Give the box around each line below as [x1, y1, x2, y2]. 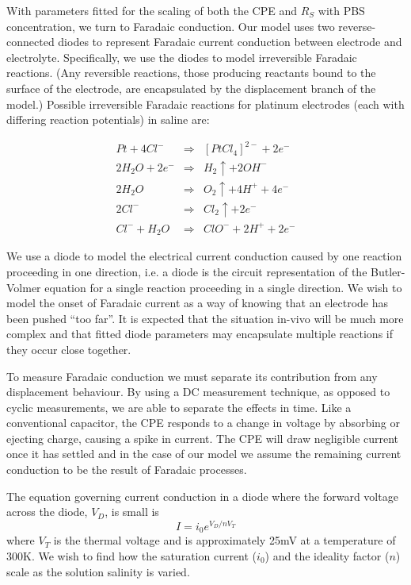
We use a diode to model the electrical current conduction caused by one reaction [6, 248, 402, 264]
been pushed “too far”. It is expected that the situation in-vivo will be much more [6, 310, 404, 326]
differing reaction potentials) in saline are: [6, 111, 210, 128]
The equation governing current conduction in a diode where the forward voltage [6, 487, 398, 504]
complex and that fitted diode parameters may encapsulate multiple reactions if [6, 325, 394, 342]
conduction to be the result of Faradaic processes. [6, 461, 247, 478]
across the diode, [6, 503, 88, 520]
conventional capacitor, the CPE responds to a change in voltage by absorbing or [6, 414, 401, 431]
